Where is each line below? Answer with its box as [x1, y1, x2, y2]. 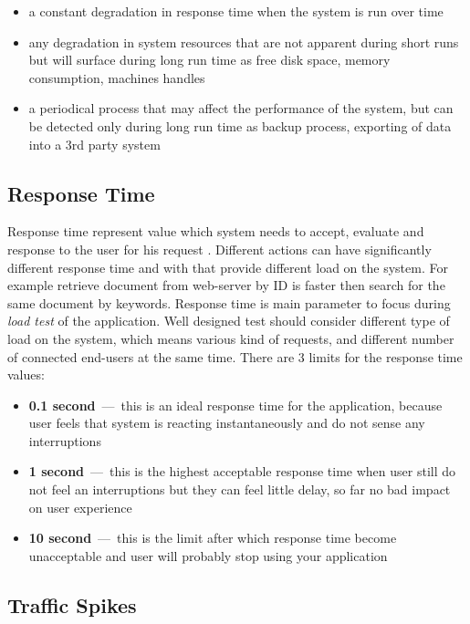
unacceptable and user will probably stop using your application [28, 546, 388, 565]
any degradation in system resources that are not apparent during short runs [28, 32, 459, 51]
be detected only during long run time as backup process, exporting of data [28, 116, 452, 135]
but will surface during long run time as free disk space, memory [28, 50, 391, 69]
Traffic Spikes [7, 590, 137, 619]
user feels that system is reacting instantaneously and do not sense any [28, 413, 425, 432]
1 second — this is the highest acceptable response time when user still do [28, 462, 456, 481]
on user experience [28, 497, 132, 516]
